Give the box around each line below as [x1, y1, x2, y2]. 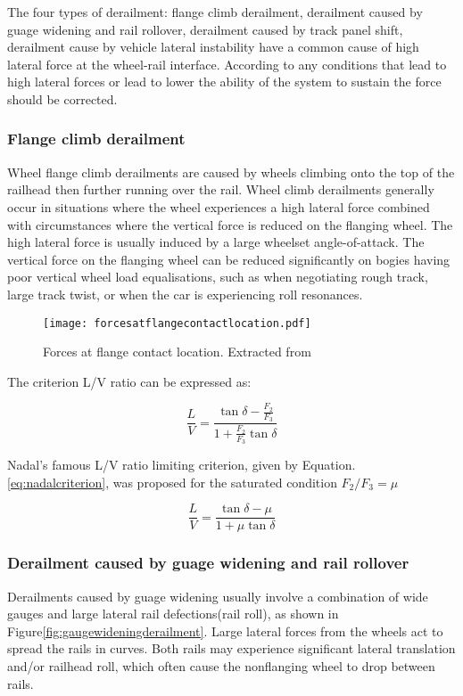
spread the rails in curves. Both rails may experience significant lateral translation [7, 639, 456, 658]
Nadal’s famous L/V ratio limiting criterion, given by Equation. [7, 455, 356, 474]
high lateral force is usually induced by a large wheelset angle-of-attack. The [7, 233, 425, 251]
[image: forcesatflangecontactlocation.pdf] [43, 316, 311, 330]
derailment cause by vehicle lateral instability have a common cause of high [7, 37, 419, 56]
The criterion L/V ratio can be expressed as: [7, 372, 252, 390]
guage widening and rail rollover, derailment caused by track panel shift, [7, 20, 403, 38]
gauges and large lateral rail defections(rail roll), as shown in [7, 604, 339, 623]
